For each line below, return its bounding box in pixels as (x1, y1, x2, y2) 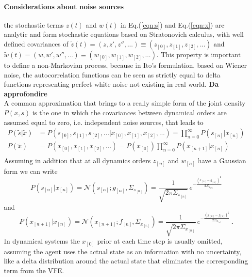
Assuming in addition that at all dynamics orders (4, 155, 151, 166)
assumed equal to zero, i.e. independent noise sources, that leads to (4, 117, 203, 127)
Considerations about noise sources (4, 1, 124, 11)
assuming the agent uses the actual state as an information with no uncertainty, (4, 246, 241, 256)
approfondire (4, 88, 48, 98)
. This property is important (156, 49, 241, 59)
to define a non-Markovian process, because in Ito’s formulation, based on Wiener (4, 60, 247, 70)
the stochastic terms (4, 19, 64, 30)
